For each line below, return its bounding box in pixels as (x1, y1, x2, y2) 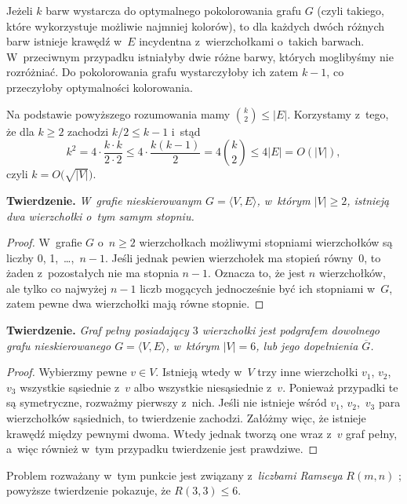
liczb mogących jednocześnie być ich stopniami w (140, 279, 376, 296)
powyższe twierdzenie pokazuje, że (6, 482, 171, 499)
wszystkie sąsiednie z (20, 378, 120, 395)
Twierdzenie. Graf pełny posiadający (6, 322, 189, 338)
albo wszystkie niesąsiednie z (133, 378, 272, 395)
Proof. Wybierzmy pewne (6, 363, 127, 380)
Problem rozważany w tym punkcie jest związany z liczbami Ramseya (6, 466, 343, 483)
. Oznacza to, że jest (208, 265, 306, 281)
